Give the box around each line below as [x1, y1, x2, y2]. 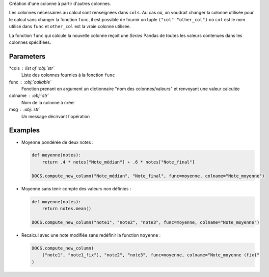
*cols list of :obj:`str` [9, 65, 55, 71]
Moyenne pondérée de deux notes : [21, 139, 94, 145]
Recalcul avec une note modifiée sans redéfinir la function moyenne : [21, 232, 161, 238]
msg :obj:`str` [9, 106, 40, 113]
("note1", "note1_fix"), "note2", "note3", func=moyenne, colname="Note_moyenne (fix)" [42, 252, 260, 258]
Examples [9, 126, 40, 135]
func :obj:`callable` [9, 79, 52, 85]
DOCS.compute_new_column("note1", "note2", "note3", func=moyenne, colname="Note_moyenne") [31, 219, 260, 225]
